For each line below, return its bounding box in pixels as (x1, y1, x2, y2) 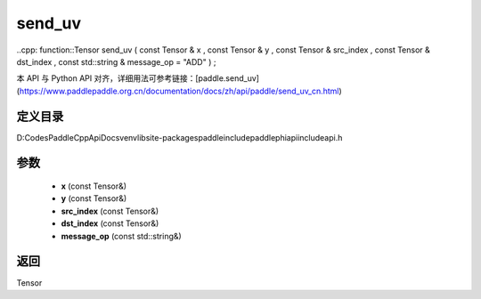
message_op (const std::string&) (61, 230, 182, 241)
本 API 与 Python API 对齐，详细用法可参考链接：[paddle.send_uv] (16, 73, 260, 84)
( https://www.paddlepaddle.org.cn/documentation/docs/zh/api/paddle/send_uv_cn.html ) (16, 85, 342, 96)
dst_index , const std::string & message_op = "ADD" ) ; (16, 56, 216, 67)
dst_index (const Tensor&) (61, 218, 159, 229)
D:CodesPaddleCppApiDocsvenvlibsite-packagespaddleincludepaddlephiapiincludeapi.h (16, 132, 343, 142)
